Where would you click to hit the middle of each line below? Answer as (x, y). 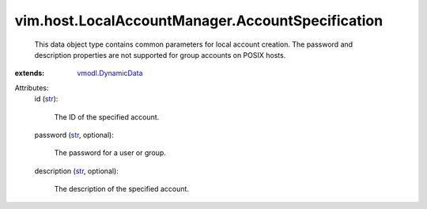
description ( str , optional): (76, 171)
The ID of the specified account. (107, 117)
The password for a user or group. (110, 153)
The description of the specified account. (122, 189)
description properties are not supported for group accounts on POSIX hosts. (160, 55)
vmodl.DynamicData (110, 73)
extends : (30, 73)
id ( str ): (46, 99)
